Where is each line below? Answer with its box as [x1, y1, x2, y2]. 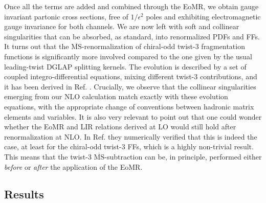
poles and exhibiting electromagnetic [146, 11, 261, 21]
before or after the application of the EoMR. [4, 161, 143, 172]
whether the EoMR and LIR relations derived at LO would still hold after [4, 121, 236, 132]
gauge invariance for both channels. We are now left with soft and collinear [4, 21, 239, 32]
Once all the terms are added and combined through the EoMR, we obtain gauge [4, 1, 259, 11]
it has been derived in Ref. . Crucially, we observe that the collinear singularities [4, 81, 256, 92]
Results [4, 186, 44, 202]
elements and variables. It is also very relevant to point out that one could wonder [4, 111, 262, 122]
